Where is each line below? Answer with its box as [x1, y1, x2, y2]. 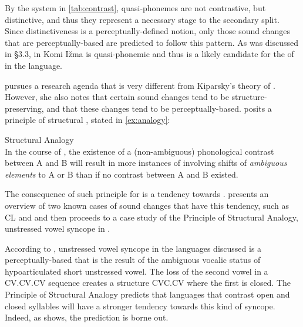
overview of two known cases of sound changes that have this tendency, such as [5, 199, 289, 211]
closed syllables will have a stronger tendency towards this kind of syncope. [5, 299, 275, 312]
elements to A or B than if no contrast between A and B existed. [5, 168, 238, 180]
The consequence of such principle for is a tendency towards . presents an [5, 188, 269, 200]
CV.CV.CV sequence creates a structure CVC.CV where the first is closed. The [5, 276, 291, 289]
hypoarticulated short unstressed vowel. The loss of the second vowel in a [5, 265, 268, 277]
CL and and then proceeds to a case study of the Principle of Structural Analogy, [5, 211, 298, 223]
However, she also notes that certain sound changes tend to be [5, 91, 229, 103]
